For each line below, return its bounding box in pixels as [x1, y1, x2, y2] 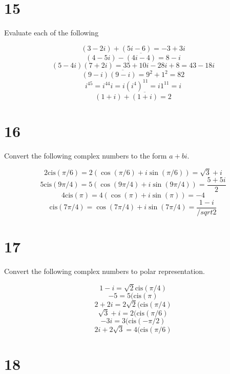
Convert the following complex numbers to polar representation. [4, 266, 205, 276]
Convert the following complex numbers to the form [4, 150, 167, 161]
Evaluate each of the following [4, 27, 99, 38]
